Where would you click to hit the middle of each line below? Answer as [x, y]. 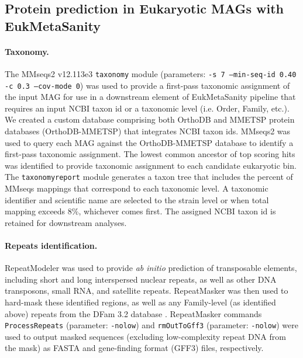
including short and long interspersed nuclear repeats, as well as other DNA [141, 279]
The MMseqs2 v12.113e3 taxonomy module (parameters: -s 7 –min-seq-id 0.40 [151, 73]
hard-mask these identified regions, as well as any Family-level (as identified [140, 302]
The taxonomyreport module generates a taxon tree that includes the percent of [149, 177]
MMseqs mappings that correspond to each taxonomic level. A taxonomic [137, 188]
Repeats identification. [51, 246]
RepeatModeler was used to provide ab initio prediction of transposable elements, [151, 268]
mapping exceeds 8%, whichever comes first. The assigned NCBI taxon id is [140, 211]
